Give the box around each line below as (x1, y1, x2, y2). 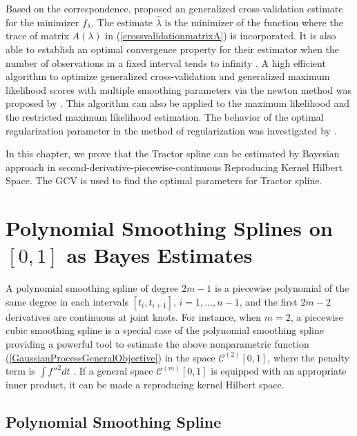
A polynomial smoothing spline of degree (6, 281, 179, 295)
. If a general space (73, 364, 153, 378)
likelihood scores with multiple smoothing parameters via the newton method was (6, 82, 351, 97)
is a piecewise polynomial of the (215, 281, 349, 295)
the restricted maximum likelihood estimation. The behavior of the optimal (6, 109, 324, 123)
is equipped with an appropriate (211, 364, 347, 378)
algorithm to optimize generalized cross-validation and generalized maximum (6, 69, 330, 83)
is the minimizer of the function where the (164, 14, 343, 29)
